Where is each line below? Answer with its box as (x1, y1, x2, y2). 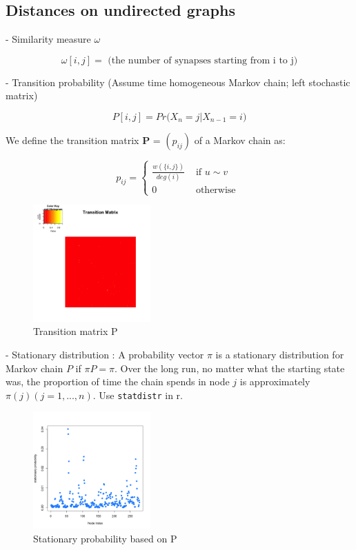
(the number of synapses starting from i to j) (108, 55, 298, 65)
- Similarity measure (6, 32, 91, 46)
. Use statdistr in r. (92, 387, 184, 402)
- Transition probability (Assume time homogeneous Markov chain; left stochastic (6, 74, 350, 89)
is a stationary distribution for (215, 347, 344, 361)
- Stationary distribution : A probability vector (6, 347, 204, 361)
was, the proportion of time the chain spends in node (6, 374, 230, 389)
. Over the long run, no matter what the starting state (115, 360, 345, 375)
